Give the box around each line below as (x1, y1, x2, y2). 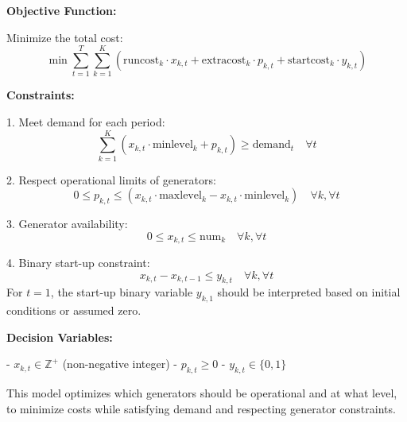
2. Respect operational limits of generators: (6, 171, 216, 188)
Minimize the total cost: (6, 29, 123, 45)
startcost (287, 54, 330, 66)
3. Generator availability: (6, 215, 128, 232)
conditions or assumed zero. (6, 302, 141, 319)
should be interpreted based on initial (217, 284, 401, 300)
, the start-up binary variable (50, 284, 193, 300)
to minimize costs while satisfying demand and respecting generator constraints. (6, 400, 396, 416)
